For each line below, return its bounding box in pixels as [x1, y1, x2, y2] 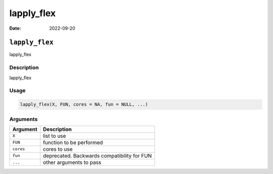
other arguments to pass [43, 159, 102, 166]
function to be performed [43, 139, 103, 146]
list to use [43, 132, 66, 139]
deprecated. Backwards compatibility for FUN [43, 152, 152, 159]
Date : [9, 25, 21, 31]
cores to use [43, 145, 73, 152]
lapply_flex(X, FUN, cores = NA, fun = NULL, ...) [20, 101, 149, 107]
